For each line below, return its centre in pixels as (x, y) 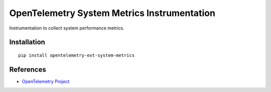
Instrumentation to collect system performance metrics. (67, 28)
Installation (27, 42)
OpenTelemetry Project (46, 81)
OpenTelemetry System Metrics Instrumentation (112, 13)
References (28, 69)
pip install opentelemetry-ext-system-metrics (77, 55)
